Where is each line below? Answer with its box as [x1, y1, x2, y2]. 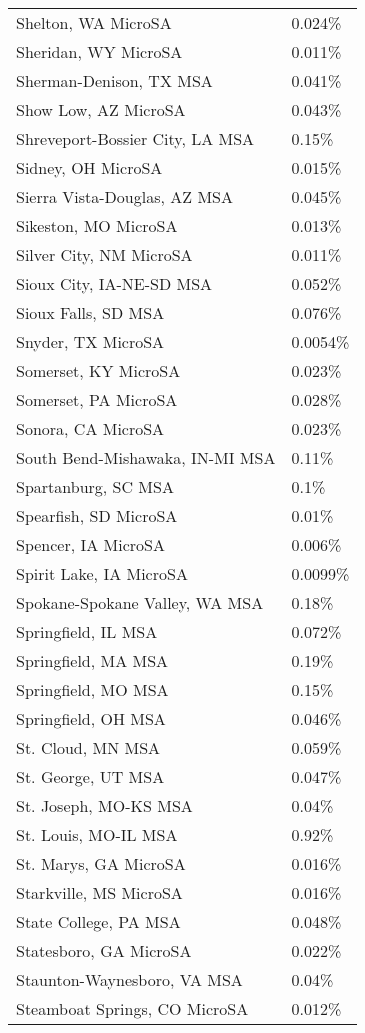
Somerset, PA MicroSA [16, 388, 178, 411]
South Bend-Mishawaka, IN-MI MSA [16, 446, 276, 469]
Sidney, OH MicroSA [16, 156, 163, 179]
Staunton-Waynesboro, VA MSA [16, 968, 243, 991]
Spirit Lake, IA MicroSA [16, 562, 188, 585]
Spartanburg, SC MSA [16, 475, 174, 498]
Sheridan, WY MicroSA [16, 40, 183, 63]
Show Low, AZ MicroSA [16, 98, 186, 121]
